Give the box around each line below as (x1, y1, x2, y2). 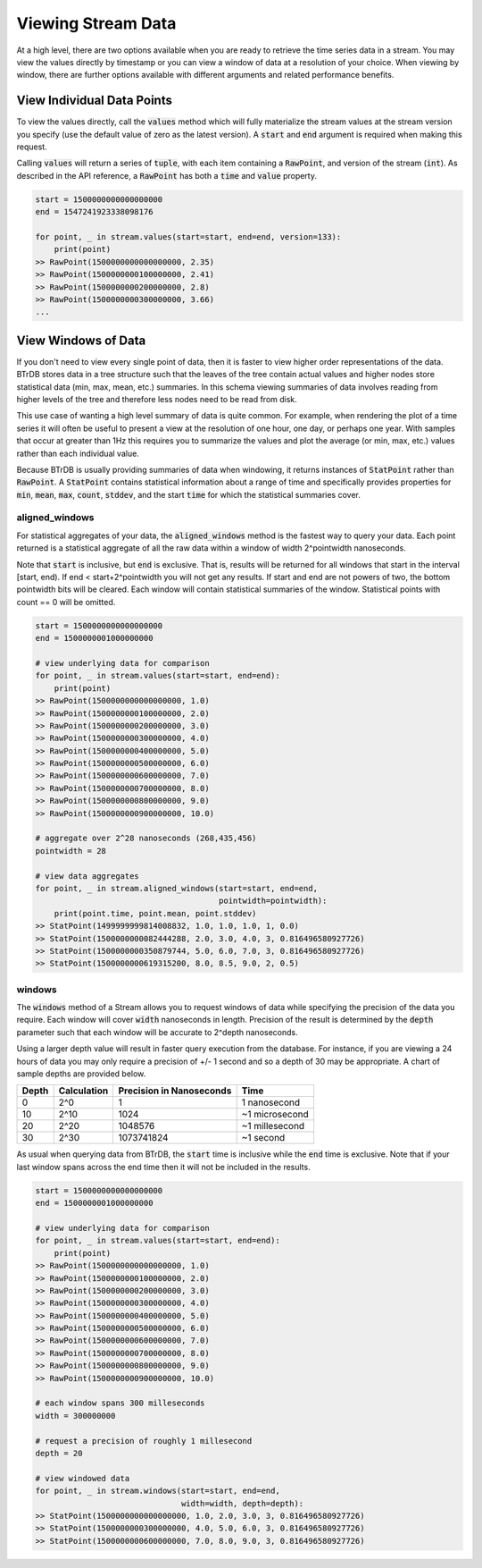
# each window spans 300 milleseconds (35, 1398, 205, 1408)
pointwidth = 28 (35, 846, 107, 856)
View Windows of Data (16, 333, 146, 348)
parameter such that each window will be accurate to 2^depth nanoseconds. (16, 1026, 298, 1037)
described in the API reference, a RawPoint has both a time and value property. (16, 170, 317, 181)
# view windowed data (35, 1473, 130, 1483)
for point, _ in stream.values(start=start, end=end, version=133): (35, 232, 342, 241)
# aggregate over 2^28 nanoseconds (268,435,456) (35, 833, 257, 844)
